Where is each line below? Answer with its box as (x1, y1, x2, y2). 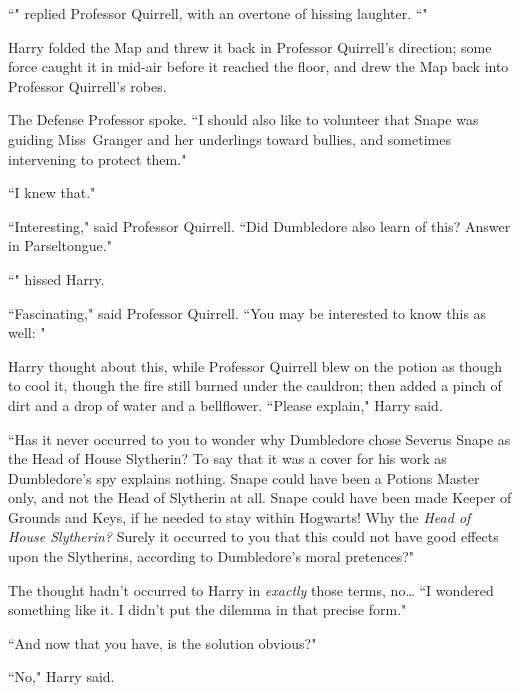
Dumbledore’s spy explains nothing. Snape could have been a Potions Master (8, 467, 480, 488)
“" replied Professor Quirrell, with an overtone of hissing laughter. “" (8, 3, 428, 23)
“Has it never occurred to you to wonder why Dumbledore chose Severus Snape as (8, 428, 511, 449)
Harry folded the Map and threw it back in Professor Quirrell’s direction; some (8, 36, 492, 57)
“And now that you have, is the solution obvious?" (8, 632, 317, 653)
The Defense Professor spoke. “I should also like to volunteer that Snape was (8, 109, 479, 130)
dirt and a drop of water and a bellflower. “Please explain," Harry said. (8, 394, 443, 415)
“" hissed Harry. (8, 268, 105, 289)
